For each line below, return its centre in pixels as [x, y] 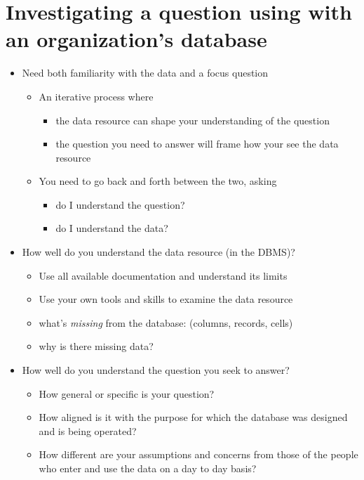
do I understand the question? [120, 204]
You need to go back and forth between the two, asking [158, 181]
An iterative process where [96, 96]
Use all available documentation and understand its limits [163, 275]
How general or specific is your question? [127, 393]
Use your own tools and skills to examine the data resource [166, 299]
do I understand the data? [112, 228]
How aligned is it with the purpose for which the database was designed [193, 417]
